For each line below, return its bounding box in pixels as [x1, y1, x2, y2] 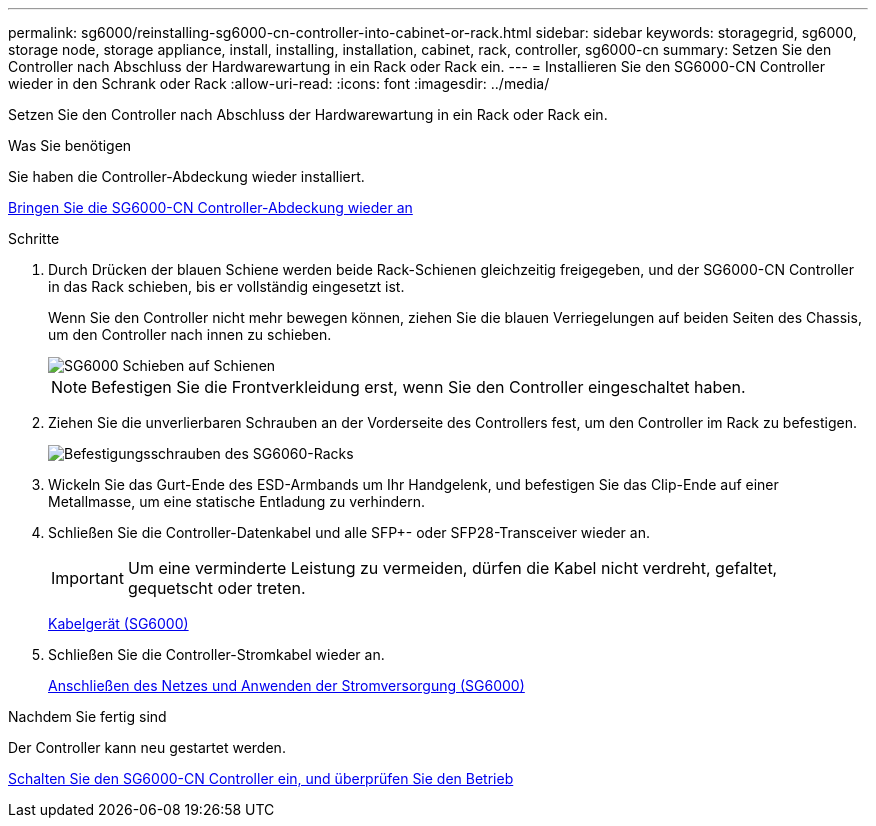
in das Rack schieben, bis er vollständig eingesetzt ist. [48, 278, 405, 295]
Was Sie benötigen [8, 137, 132, 154]
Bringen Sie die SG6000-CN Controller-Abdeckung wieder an [8, 199, 413, 216]
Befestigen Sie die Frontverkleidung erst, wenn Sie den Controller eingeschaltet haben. [91, 377, 746, 397]
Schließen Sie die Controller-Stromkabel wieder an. [48, 646, 385, 663]
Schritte [8, 230, 60, 247]
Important [51, 568, 124, 588]
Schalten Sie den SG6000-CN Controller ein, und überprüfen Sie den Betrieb [8, 770, 514, 787]
